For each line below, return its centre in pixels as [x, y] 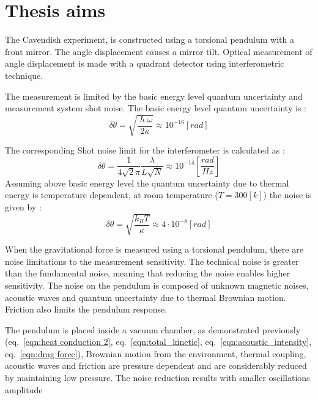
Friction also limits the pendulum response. [86, 309]
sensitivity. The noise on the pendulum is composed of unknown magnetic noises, [157, 285]
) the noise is [287, 195]
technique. [24, 75]
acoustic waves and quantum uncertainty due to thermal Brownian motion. [146, 297]
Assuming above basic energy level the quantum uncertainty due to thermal [147, 183]
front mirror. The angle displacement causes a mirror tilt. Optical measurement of [159, 51]
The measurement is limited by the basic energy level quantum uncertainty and [154, 96]
